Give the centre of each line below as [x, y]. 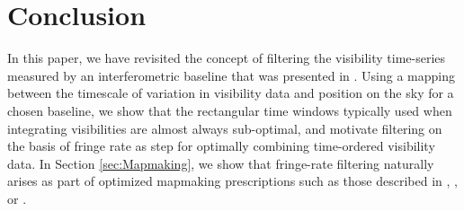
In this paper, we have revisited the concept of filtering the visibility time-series [227, 58]
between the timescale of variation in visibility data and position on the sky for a [231, 93]
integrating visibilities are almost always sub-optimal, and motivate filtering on [225, 128]
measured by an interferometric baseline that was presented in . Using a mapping [231, 75]
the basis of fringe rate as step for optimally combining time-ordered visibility [221, 146]
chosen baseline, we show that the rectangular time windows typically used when [230, 110]
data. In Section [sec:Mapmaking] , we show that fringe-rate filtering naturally [221, 163]
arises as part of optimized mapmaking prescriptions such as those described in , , [232, 181]
